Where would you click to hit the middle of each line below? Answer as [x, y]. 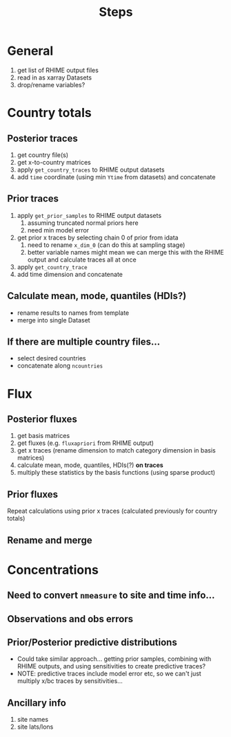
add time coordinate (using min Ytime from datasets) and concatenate [116, 176]
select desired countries [51, 358]
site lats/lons [35, 727]
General [30, 51]
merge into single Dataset [54, 320]
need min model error [58, 230]
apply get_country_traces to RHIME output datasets [91, 170]
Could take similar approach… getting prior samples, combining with [114, 659]
